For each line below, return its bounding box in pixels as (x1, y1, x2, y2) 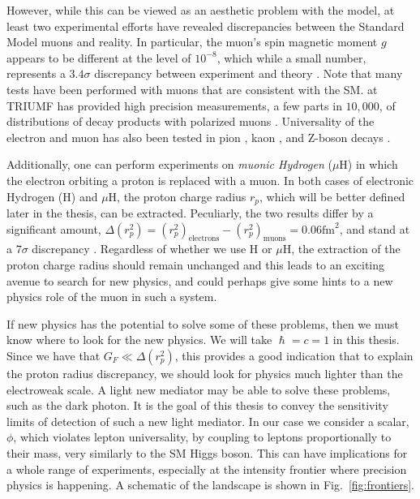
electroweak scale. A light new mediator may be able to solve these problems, (6, 381, 391, 398)
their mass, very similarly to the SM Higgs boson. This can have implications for (6, 444, 408, 461)
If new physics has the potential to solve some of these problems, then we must (6, 315, 399, 332)
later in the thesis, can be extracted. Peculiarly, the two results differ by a (6, 204, 374, 221)
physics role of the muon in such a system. (6, 288, 217, 305)
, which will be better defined (259, 187, 405, 204)
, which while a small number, (216, 49, 366, 66)
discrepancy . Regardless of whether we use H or (32, 240, 272, 257)
